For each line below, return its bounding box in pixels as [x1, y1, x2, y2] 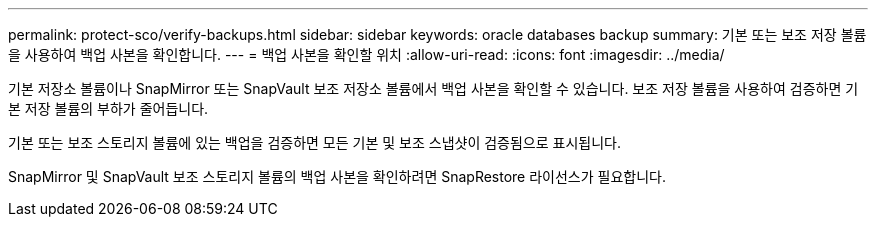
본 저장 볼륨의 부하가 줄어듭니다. [8, 100, 209, 117]
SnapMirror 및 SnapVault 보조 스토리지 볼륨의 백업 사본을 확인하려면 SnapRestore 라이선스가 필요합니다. [8, 168, 666, 185]
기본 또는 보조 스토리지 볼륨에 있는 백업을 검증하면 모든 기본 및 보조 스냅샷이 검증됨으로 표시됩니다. [8, 134, 621, 151]
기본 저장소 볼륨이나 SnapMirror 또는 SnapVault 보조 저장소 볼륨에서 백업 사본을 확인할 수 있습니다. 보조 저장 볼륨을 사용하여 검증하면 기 [8, 80, 859, 97]
